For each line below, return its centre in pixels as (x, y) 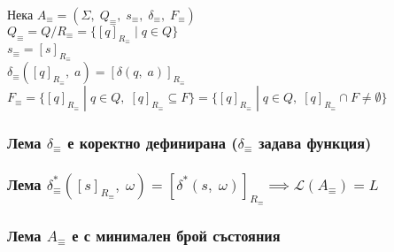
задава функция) (315, 143)
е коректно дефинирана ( (153, 143)
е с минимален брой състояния (176, 236)
